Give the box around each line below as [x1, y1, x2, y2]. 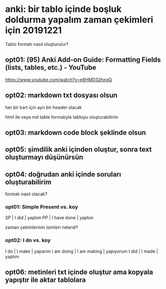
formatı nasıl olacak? [5, 191, 48, 197]
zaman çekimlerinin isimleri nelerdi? [5, 224, 79, 230]
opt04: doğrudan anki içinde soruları [5, 170, 121, 178]
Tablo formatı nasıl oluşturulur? [5, 41, 69, 47]
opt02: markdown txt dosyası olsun [5, 91, 118, 100]
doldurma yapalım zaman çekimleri [5, 14, 153, 25]
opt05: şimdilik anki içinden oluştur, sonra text [5, 145, 152, 154]
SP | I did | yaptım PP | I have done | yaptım [5, 215, 93, 221]
